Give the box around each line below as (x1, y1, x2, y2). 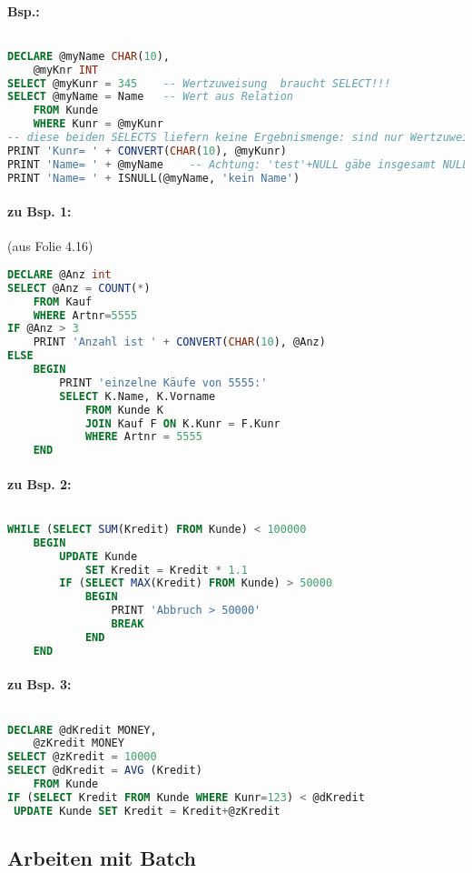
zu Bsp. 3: (7, 675, 72, 694)
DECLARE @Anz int (7, 267, 112, 281)
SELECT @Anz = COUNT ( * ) (7, 281, 151, 295)
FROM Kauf (33, 295, 93, 308)
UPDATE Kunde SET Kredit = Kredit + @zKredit (14, 804, 280, 818)
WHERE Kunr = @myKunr (33, 117, 163, 131)
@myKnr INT (33, 63, 99, 76)
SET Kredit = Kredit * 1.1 (84, 563, 248, 577)
